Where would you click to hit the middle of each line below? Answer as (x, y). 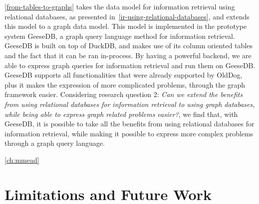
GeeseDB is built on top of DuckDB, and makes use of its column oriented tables (129, 46)
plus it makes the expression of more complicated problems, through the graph (125, 84)
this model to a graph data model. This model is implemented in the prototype (126, 26)
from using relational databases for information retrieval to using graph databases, (130, 104)
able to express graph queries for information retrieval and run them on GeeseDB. (130, 65)
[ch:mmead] (22, 159)
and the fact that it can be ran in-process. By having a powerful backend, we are (128, 55)
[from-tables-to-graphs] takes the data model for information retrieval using (120, 6)
